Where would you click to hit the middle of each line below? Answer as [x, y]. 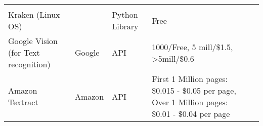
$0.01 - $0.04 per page [191, 114]
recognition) [29, 64]
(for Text [24, 52]
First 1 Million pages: [190, 79]
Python [125, 14]
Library [125, 26]
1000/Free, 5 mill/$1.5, [192, 47]
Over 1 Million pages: [190, 102]
